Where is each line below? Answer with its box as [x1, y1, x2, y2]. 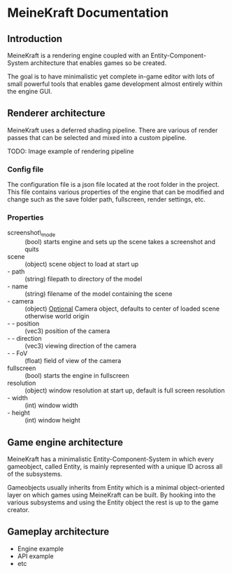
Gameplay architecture [7, 526, 110, 538]
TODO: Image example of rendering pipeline [7, 147, 134, 155]
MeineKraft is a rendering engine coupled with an [7, 51, 150, 59]
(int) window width [24, 401, 79, 410]
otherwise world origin [24, 312, 89, 320]
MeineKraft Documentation [7, 5, 169, 21]
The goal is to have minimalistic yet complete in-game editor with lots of [7, 72, 215, 80]
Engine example [17, 544, 64, 553]
